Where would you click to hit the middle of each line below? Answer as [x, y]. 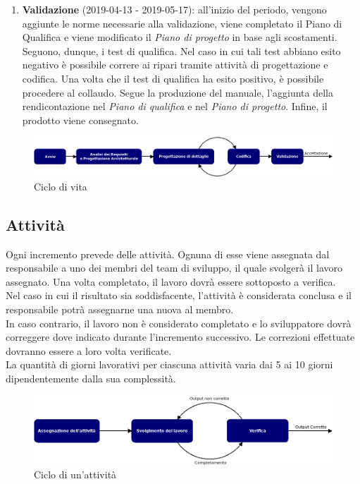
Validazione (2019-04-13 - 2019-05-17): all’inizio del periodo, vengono [174, 9]
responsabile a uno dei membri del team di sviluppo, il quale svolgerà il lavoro [174, 268]
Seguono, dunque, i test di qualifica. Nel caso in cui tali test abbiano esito [181, 50]
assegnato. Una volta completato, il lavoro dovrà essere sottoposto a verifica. [171, 281]
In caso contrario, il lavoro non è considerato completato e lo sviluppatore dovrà [179, 323]
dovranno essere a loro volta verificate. [89, 350]
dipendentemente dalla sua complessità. [91, 378]
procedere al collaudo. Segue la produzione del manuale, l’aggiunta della [178, 92]
